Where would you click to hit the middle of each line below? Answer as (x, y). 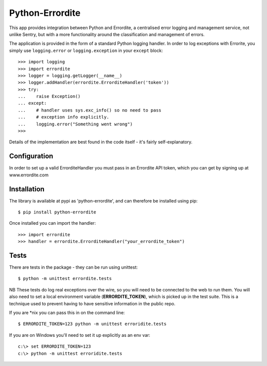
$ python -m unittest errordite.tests (65, 279)
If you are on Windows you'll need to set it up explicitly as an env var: (80, 335)
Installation (27, 189)
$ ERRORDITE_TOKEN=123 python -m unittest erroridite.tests (92, 324)
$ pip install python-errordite (57, 212)
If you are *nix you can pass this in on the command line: (67, 313)
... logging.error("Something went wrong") (75, 124)
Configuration (31, 156)
